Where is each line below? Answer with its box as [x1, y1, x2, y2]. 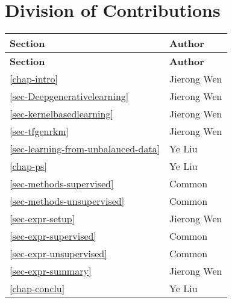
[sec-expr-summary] [10, 264, 92, 278]
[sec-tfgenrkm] [10, 124, 69, 139]
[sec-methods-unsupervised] [10, 194, 125, 208]
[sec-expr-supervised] [10, 229, 96, 243]
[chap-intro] [10, 72, 58, 86]
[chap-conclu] [10, 281, 65, 296]
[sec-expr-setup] [10, 211, 75, 226]
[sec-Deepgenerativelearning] [10, 89, 129, 104]
